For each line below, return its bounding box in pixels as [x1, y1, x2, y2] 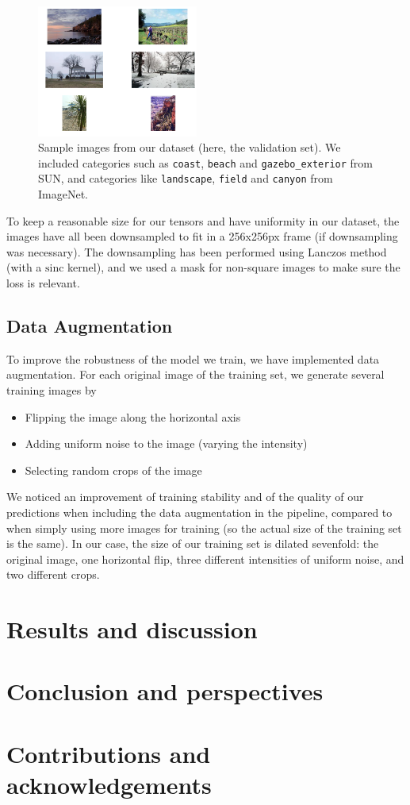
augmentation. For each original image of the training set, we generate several [6, 366, 385, 383]
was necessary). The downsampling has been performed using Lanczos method [6, 243, 387, 260]
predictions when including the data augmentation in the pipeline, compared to [6, 503, 393, 520]
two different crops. [6, 566, 100, 583]
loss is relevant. [6, 274, 80, 291]
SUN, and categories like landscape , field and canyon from [38, 170, 333, 187]
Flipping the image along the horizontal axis [25, 408, 241, 425]
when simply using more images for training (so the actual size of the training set [6, 519, 402, 536]
